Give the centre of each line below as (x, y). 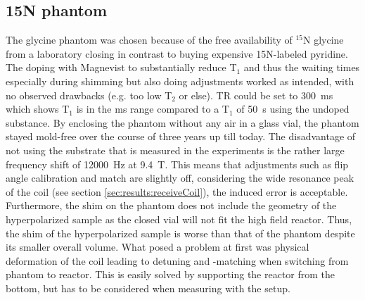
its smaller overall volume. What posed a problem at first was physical (158, 247)
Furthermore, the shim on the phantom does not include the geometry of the (171, 205)
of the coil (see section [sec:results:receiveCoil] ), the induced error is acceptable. (177, 191)
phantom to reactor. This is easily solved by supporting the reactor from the (171, 274)
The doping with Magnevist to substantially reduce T (121, 67)
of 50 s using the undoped (293, 109)
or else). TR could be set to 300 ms (256, 95)
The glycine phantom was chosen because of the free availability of (149, 40)
